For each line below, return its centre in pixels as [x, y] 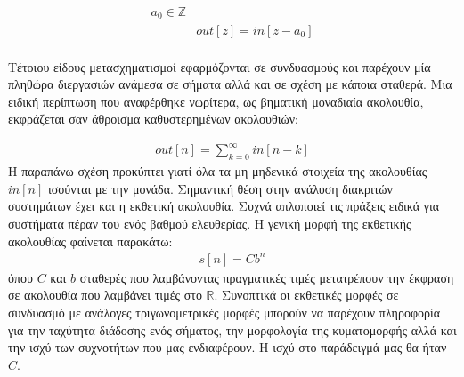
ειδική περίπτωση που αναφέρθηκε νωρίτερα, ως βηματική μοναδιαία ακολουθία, [216, 101]
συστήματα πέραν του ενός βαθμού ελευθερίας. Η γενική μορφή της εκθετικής [210, 224]
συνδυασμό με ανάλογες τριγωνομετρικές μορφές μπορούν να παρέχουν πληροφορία [224, 312]
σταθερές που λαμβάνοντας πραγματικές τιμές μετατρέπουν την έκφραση [267, 277]
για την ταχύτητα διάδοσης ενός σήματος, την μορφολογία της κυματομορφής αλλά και [232, 329]
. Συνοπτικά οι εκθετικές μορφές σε [306, 295]
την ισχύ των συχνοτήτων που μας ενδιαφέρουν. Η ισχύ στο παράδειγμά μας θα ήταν [228, 347]
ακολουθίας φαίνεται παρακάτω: [90, 241]
